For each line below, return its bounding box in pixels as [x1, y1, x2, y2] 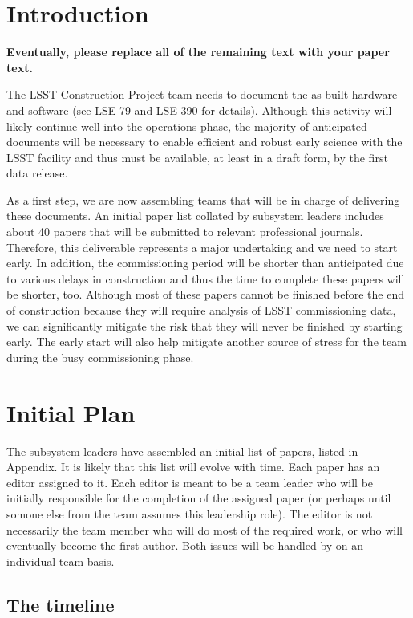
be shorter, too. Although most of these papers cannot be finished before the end [6, 286, 405, 303]
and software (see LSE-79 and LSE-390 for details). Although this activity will [6, 101, 392, 118]
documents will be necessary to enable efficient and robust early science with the [6, 133, 403, 150]
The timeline [6, 592, 115, 616]
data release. [6, 165, 68, 181]
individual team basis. [6, 552, 115, 569]
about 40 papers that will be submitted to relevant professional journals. [6, 223, 363, 240]
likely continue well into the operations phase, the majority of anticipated [6, 117, 367, 134]
